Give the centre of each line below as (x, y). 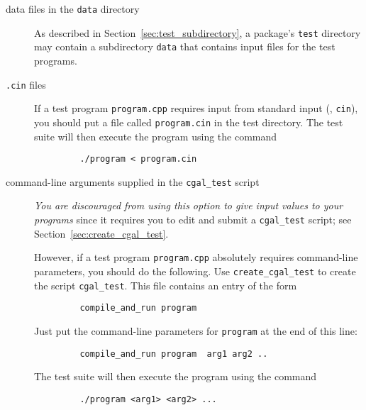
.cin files (26, 84)
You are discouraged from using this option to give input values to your (189, 205)
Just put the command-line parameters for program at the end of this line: (196, 330)
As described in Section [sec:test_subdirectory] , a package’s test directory (198, 32)
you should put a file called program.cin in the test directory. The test (189, 122)
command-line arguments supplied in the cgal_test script (133, 181)
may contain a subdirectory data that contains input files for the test (185, 46)
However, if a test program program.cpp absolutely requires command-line (196, 257)
